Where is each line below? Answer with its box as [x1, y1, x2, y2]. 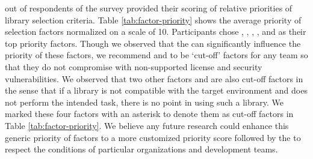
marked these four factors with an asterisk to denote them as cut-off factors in [5, 107, 294, 120]
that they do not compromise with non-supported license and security [5, 60, 262, 73]
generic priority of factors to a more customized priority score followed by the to [5, 131, 301, 143]
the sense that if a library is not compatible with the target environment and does [5, 84, 308, 97]
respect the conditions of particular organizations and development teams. [5, 143, 278, 155]
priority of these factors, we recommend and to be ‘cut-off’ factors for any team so [5, 49, 308, 61]
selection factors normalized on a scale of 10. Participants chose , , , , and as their [5, 25, 306, 38]
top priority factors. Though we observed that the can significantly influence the [5, 37, 301, 49]
